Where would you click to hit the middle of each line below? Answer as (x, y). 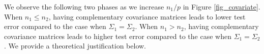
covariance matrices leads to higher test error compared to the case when (118, 36)
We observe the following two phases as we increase (84, 6)
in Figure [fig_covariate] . (222, 6)
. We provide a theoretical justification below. (75, 46)
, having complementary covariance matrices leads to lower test (147, 16)
